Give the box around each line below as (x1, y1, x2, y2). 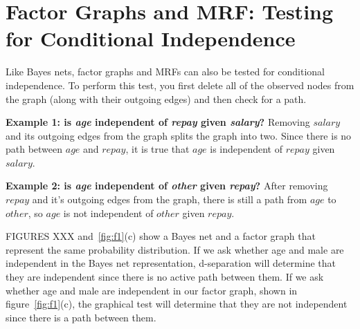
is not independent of (63, 205, 154, 220)
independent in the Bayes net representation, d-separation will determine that (6, 256, 336, 270)
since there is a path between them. (6, 310, 156, 324)
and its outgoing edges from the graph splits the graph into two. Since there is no (6, 128, 352, 142)
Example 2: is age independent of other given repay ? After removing (6, 178, 328, 193)
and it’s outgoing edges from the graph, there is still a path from (32, 192, 307, 207)
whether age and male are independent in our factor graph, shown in (6, 283, 298, 297)
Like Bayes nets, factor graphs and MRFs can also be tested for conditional (6, 64, 325, 79)
